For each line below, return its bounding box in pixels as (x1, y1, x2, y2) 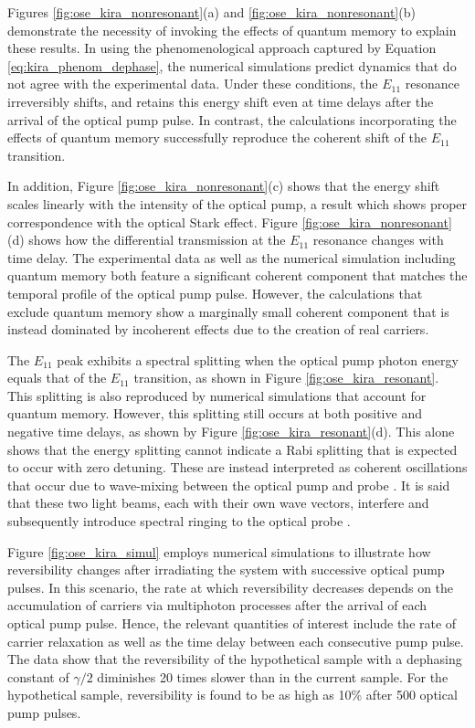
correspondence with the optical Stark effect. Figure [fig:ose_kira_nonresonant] (7, 212, 452, 231)
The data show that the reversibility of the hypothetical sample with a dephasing (7, 649, 462, 669)
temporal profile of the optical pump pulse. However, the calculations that (7, 283, 423, 302)
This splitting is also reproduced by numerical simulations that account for (7, 385, 427, 405)
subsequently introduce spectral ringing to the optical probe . (7, 512, 351, 531)
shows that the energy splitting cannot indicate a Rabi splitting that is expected (7, 439, 458, 459)
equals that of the (7, 368, 107, 387)
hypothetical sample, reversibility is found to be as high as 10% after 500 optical (7, 685, 458, 704)
